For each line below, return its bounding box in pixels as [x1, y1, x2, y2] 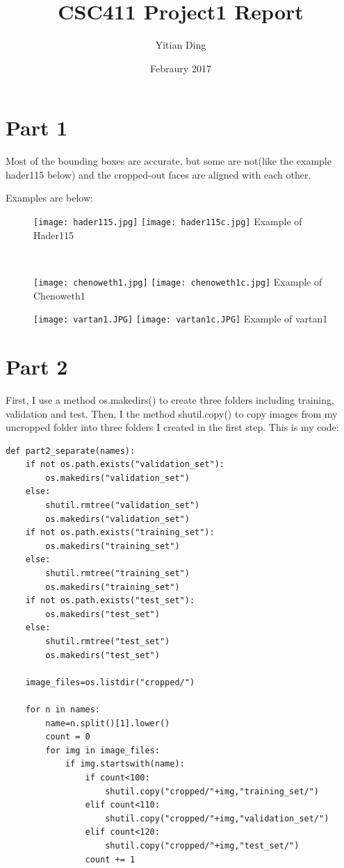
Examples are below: [6, 190, 93, 205]
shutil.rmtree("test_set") [45, 637, 170, 646]
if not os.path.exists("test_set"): [25, 596, 195, 606]
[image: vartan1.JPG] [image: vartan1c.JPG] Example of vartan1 [33, 311, 328, 326]
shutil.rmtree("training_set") [45, 568, 190, 579]
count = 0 [45, 732, 90, 742]
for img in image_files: [45, 745, 160, 755]
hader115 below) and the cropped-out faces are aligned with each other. [6, 167, 311, 181]
